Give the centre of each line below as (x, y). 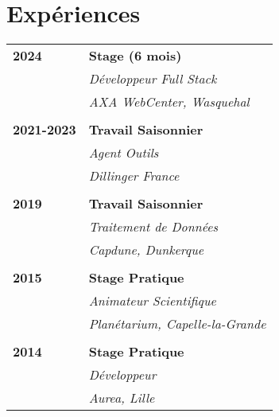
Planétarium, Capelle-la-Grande (177, 324)
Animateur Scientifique (152, 301)
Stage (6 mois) (135, 56)
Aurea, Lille (122, 398)
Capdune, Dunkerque (146, 250)
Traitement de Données (153, 227)
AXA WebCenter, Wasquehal (169, 102)
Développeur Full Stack (153, 79)
